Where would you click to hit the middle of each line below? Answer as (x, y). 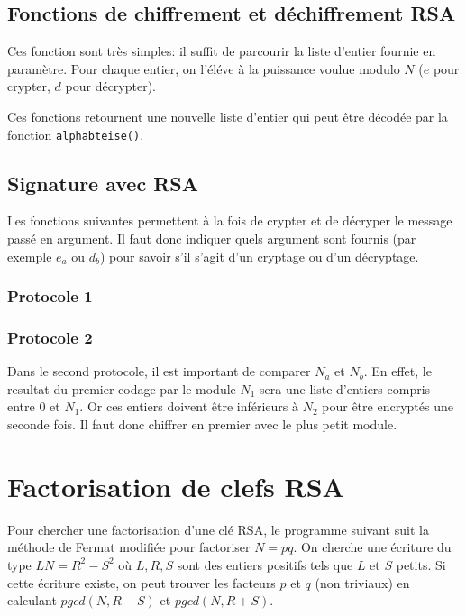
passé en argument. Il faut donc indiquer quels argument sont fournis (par (212, 239)
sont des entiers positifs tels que (265, 564)
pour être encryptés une (388, 406)
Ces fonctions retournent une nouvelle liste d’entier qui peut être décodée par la (228, 116)
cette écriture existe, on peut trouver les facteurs (142, 582)
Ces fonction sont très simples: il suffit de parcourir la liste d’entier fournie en (222, 51)
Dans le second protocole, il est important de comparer (159, 371)
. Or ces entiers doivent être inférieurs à (189, 406)
